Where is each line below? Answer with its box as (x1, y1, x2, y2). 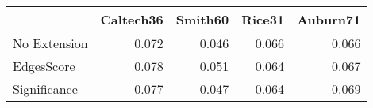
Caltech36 (100, 10, 163, 28)
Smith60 (175, 10, 229, 28)
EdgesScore (13, 57, 75, 75)
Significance (13, 80, 78, 98)
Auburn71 (297, 10, 361, 28)
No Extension (13, 34, 88, 52)
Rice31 (241, 10, 285, 28)
